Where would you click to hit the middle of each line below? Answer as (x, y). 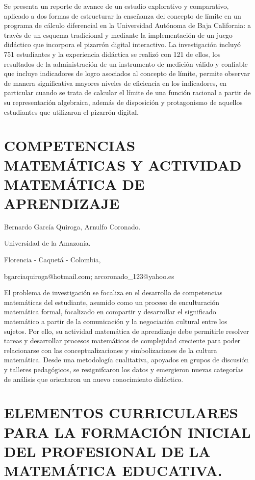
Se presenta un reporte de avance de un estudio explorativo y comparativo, (116, 6)
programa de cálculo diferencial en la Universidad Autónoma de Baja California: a (127, 25)
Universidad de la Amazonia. (47, 243)
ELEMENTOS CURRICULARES (121, 413)
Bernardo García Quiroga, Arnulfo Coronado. (72, 226)
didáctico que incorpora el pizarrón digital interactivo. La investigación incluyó (122, 44)
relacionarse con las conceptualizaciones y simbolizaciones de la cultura (111, 350)
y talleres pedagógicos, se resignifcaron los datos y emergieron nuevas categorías (124, 369)
